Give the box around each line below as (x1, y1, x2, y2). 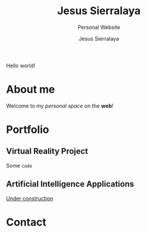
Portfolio (6, 123, 49, 136)
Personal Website (77, 24, 121, 31)
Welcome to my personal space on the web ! (6, 102, 114, 109)
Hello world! (6, 62, 35, 69)
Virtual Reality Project (6, 146, 88, 156)
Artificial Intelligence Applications (6, 179, 134, 189)
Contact (6, 215, 47, 228)
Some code (6, 162, 32, 169)
